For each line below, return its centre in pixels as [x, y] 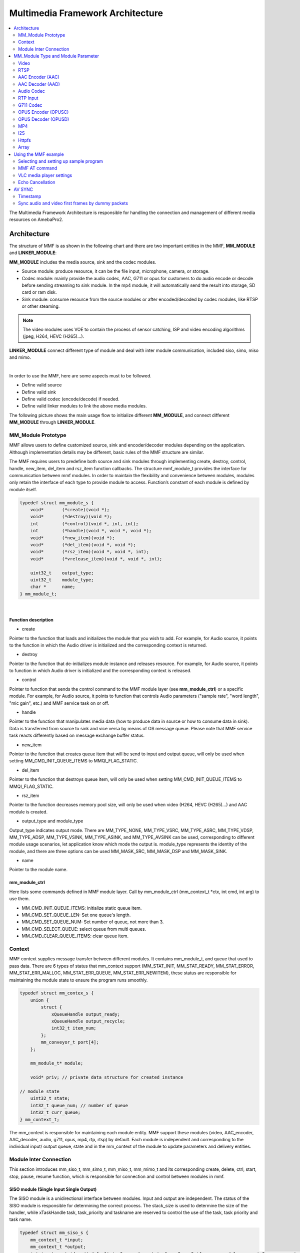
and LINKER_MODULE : [33, 253]
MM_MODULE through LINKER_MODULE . [52, 422]
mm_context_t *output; [58, 1247]
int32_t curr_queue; [55, 1112]
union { [40, 1000]
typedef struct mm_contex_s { [57, 993]
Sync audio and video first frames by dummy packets [73, 203]
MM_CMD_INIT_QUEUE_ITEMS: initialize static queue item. [82, 908]
